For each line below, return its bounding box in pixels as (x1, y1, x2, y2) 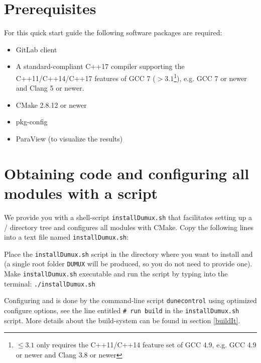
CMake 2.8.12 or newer (16, 99, 87, 110)
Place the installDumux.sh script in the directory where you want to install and (4, 248, 253, 259)
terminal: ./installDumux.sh (4, 278, 95, 288)
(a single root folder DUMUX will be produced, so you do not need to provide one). (4, 258, 252, 269)
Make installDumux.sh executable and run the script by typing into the (4, 268, 228, 279)
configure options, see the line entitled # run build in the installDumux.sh (4, 305, 239, 316)
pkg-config (16, 116, 48, 127)
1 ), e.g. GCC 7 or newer (174, 71, 247, 83)
